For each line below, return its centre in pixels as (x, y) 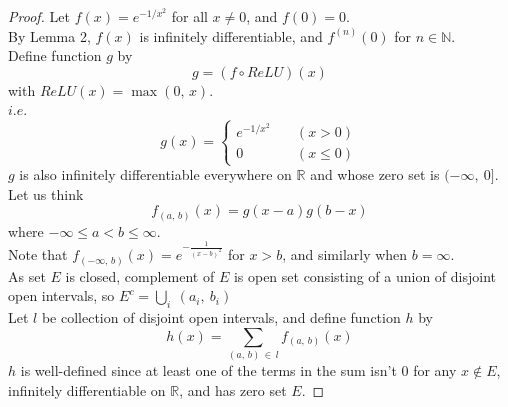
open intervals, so (61, 295)
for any (435, 370)
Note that (38, 254)
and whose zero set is (375, 174)
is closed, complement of (140, 275)
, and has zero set (233, 389)
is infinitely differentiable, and (231, 35)
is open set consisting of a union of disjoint (365, 275)
